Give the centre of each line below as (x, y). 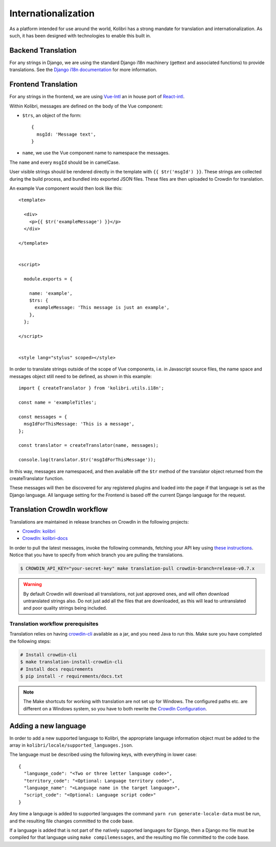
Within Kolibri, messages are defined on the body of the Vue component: (86, 106)
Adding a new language (48, 726)
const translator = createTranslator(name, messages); (89, 446)
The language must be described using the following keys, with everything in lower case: (103, 754)
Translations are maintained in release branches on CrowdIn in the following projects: (99, 522)
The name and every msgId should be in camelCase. (65, 162)
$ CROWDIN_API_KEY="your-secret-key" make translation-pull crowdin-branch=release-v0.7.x (137, 569)
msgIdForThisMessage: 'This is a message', (79, 424)
